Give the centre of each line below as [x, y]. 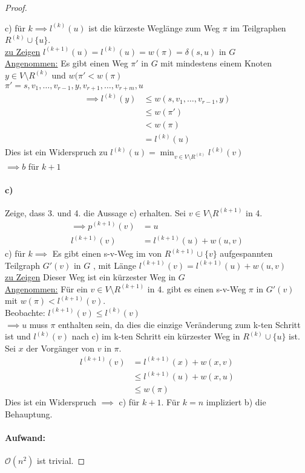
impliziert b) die [236, 402]
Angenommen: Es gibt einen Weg [67, 63]
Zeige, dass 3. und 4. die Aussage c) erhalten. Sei [95, 212]
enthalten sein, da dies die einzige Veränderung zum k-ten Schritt [179, 324]
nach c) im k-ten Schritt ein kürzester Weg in [156, 336]
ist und [18, 336]
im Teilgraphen [258, 27]
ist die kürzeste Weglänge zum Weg [154, 27]
